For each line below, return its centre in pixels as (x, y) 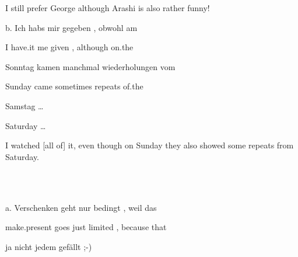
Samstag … (24, 105)
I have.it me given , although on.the (69, 47)
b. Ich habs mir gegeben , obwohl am (71, 27)
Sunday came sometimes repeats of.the (74, 86)
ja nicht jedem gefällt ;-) (49, 246)
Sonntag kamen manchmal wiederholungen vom (90, 66)
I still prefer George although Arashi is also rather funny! (108, 8)
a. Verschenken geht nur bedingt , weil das (81, 207)
